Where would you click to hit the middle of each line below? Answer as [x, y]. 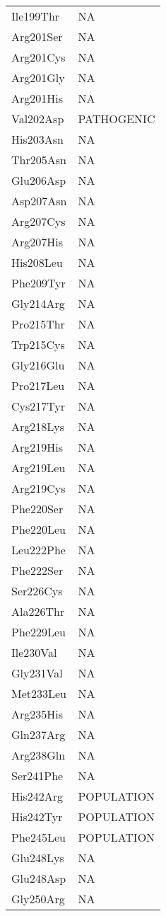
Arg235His [37, 714]
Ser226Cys [37, 591]
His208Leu [37, 262]
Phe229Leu [38, 632]
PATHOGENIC [117, 119]
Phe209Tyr [38, 283]
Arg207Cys [38, 221]
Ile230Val [34, 652]
